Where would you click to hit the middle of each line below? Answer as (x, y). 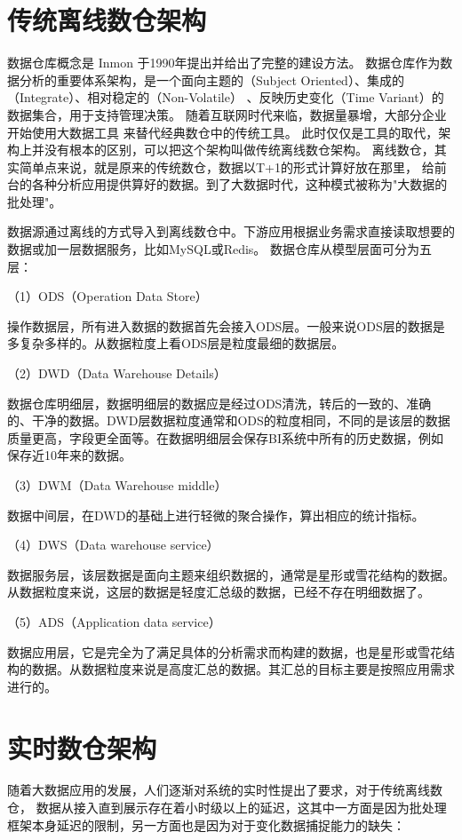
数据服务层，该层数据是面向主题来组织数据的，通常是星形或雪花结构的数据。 (231, 574)
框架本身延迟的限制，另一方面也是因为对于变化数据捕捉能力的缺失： (206, 824)
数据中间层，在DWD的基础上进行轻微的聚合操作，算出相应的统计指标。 (216, 515)
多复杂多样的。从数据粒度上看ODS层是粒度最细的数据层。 (176, 343)
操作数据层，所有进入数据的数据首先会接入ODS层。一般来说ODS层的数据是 (226, 325)
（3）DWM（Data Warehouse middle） (117, 485)
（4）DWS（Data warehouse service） (113, 545)
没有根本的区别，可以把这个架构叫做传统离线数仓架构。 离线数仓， (239, 150)
